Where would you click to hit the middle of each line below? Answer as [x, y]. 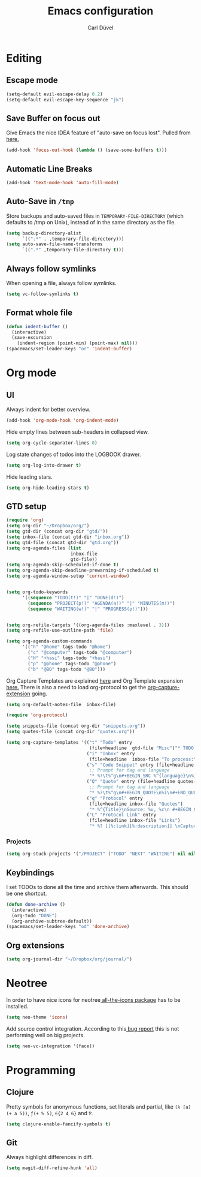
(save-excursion [32, 338]
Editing [24, 58]
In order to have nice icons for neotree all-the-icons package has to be [93, 999]
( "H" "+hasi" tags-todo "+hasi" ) [69, 658]
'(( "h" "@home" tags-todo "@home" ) [66, 647]
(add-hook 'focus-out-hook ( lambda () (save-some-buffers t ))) [87, 150]
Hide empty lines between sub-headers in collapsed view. [78, 432]
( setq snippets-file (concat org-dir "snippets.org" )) [76, 726]
